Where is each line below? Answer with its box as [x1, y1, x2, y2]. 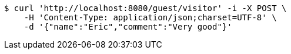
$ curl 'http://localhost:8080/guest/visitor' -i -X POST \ [4, 3, 287, 13]
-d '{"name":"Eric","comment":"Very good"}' [24, 22, 232, 31]
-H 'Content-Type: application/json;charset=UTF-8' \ [24, 13, 277, 22]
